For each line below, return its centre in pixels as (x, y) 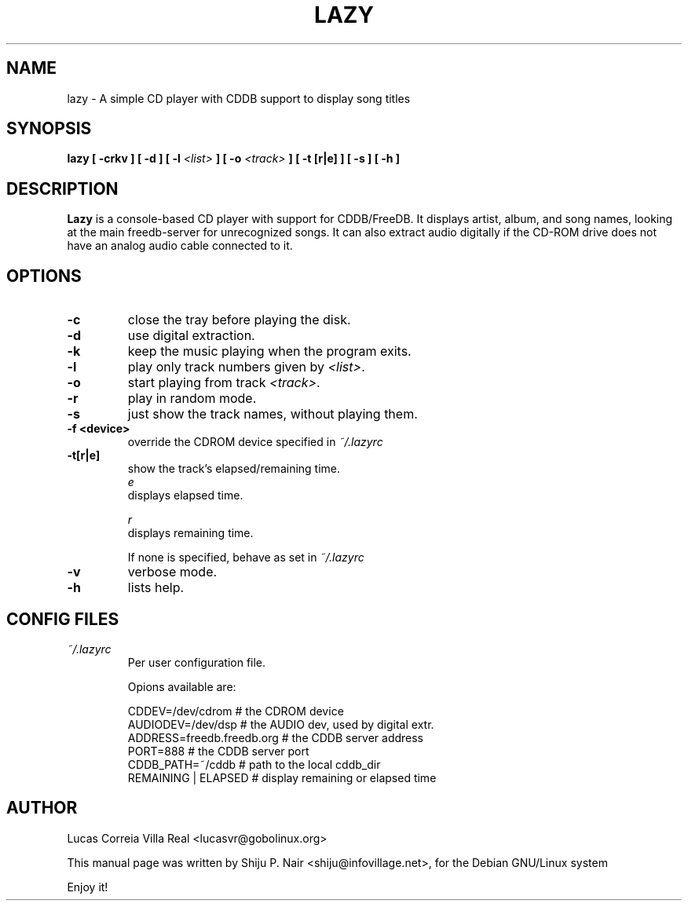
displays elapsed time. (185, 496)
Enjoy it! (88, 887)
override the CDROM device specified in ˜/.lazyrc (255, 442)
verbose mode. (172, 572)
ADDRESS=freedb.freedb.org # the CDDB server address (275, 737)
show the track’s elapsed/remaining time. (234, 469)
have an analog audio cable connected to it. (180, 246)
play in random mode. (192, 399)
